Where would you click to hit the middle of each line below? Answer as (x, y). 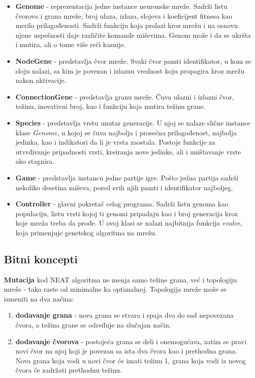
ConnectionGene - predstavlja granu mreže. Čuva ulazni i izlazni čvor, (125, 96)
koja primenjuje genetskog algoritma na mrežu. (86, 232)
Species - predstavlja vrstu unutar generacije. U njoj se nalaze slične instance (133, 122)
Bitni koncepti (41, 259)
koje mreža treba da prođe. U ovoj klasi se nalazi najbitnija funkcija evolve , (129, 223)
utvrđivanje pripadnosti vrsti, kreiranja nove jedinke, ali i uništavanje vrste (128, 151)
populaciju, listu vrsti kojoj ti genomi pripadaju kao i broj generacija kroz (127, 213)
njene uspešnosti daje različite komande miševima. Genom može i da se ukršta (133, 35)
